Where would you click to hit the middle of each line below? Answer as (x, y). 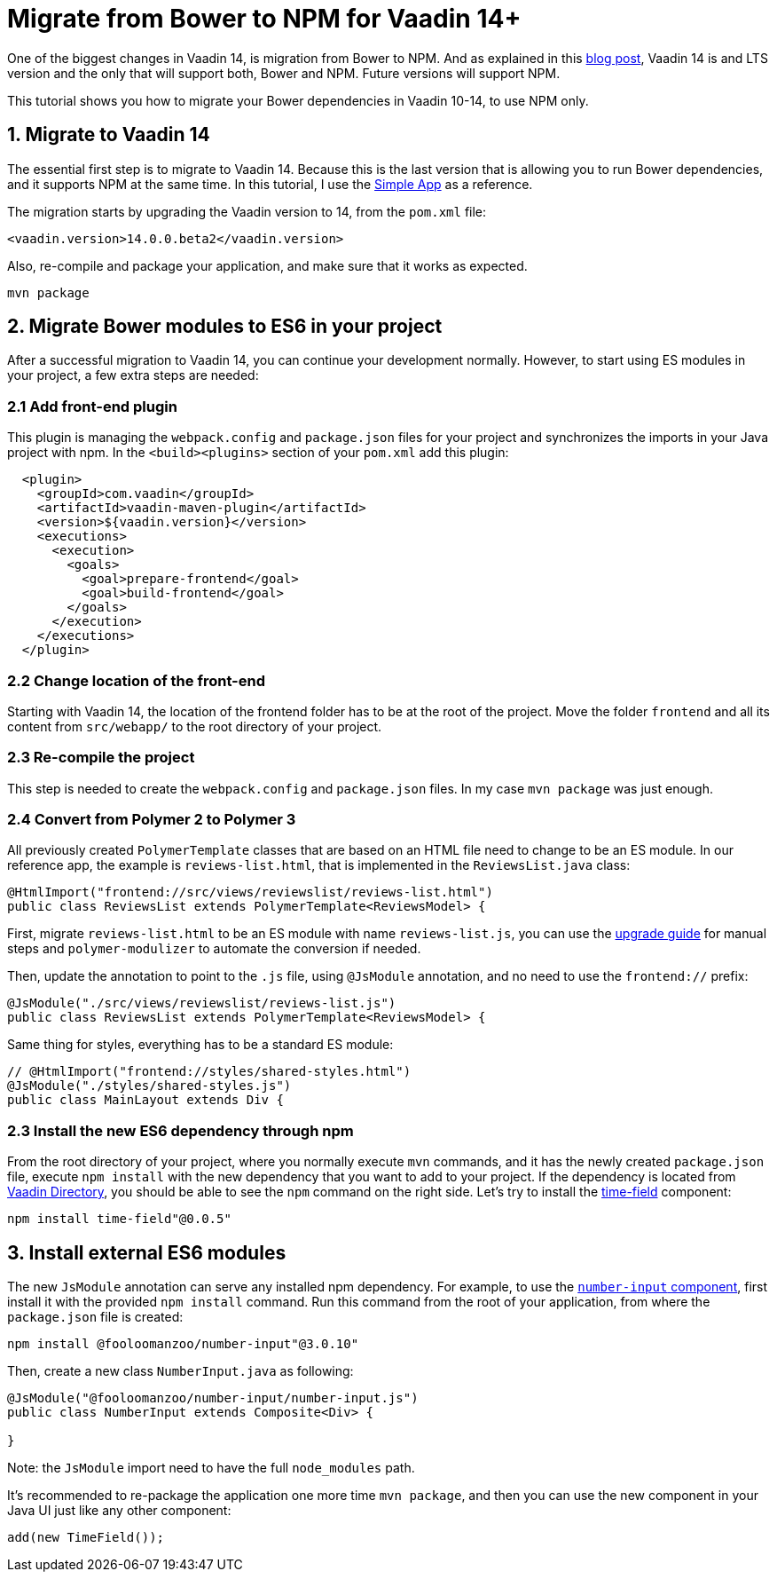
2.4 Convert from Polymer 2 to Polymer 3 (152, 820)
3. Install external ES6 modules (147, 1252)
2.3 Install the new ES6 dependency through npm (181, 1130)
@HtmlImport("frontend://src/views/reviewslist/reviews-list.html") (250, 892)
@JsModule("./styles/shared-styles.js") (149, 1086)
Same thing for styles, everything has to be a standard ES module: (200, 1045)
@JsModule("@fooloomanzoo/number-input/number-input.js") (213, 1398)
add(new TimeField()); (86, 1538)
